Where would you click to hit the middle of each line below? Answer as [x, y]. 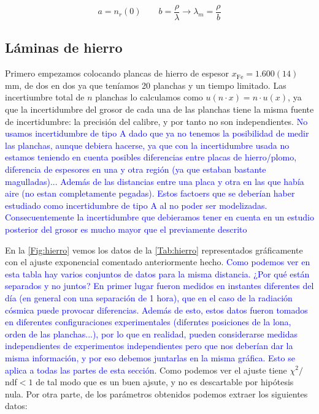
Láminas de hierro [64, 47]
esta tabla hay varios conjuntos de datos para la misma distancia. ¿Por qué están [157, 273]
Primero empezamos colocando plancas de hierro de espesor [117, 73]
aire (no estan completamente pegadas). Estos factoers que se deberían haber [150, 193]
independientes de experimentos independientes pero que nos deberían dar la [149, 346]
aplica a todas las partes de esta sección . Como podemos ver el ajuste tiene [146, 370]
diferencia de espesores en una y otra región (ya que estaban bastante [136, 169]
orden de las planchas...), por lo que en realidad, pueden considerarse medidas [151, 333]
